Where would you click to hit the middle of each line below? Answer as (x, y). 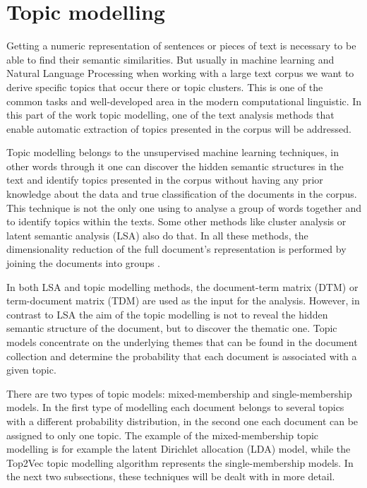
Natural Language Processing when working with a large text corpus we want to (180, 73)
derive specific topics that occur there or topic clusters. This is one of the (165, 87)
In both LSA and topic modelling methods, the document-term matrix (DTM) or (182, 286)
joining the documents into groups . (84, 263)
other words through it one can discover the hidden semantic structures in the (175, 166)
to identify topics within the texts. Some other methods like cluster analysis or (176, 221)
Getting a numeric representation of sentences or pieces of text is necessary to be (181, 46)
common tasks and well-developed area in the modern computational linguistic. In (184, 101)
